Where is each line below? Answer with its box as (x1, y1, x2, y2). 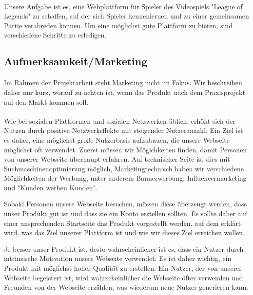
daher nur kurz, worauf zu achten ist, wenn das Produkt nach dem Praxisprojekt (4, 87, 245, 97)
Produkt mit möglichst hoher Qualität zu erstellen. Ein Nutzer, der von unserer (4, 263, 242, 273)
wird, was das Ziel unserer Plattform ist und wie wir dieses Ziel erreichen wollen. (4, 227, 245, 238)
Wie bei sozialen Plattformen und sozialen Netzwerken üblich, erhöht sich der (4, 115, 236, 126)
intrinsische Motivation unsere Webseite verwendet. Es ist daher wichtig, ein (4, 253, 232, 263)
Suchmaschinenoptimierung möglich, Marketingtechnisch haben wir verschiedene (4, 163, 244, 173)
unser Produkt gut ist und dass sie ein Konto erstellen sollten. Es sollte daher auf (4, 208, 247, 219)
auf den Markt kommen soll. (4, 96, 89, 107)
